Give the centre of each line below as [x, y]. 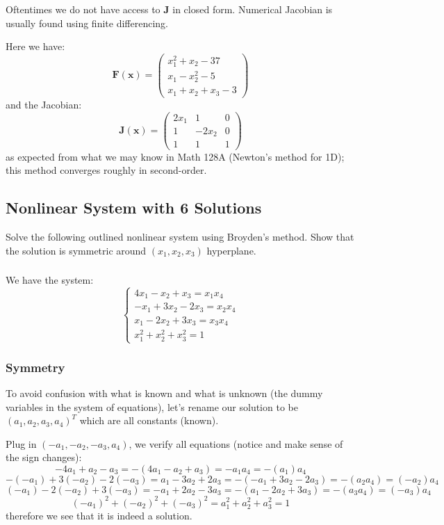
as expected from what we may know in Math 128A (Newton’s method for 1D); [175, 156]
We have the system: [50, 280]
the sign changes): [44, 457]
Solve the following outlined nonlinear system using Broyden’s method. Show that [180, 236]
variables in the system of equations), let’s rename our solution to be [152, 406]
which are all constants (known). [149, 420]
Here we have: [35, 46]
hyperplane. [231, 250]
